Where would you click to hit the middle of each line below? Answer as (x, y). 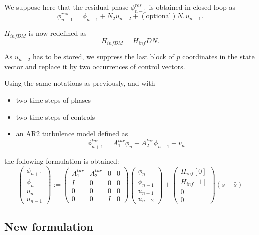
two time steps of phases (53, 99)
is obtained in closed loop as (192, 7)
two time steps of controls (55, 116)
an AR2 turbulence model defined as (72, 134)
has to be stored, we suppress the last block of (103, 56)
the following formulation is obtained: (62, 161)
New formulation (49, 226)
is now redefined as (57, 33)
